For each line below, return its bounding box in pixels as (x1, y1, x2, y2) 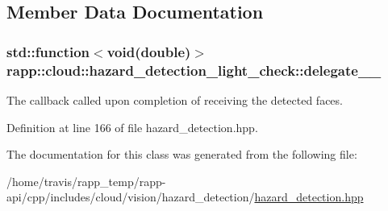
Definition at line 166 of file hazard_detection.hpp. (6, 118, 258, 135)
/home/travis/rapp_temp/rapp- (6, 172, 166, 189)
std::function (6, 41, 90, 61)
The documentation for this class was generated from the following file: (6, 146, 357, 163)
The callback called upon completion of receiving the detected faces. (6, 91, 343, 108)
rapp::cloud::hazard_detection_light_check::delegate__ (6, 60, 382, 80)
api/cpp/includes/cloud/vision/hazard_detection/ (6, 188, 255, 205)
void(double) (106, 41, 191, 61)
